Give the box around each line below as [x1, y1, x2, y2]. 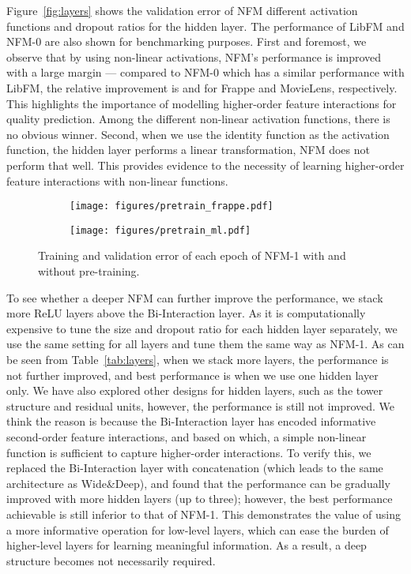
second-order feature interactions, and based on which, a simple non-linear [6, 428, 367, 445]
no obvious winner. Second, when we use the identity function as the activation [6, 126, 390, 142]
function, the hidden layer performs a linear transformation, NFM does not [6, 141, 370, 158]
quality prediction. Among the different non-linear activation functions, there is [6, 111, 390, 127]
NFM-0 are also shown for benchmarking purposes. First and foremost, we [6, 33, 367, 50]
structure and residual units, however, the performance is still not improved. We [6, 397, 395, 414]
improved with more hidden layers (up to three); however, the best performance [6, 490, 393, 507]
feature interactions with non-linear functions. [6, 172, 228, 189]
